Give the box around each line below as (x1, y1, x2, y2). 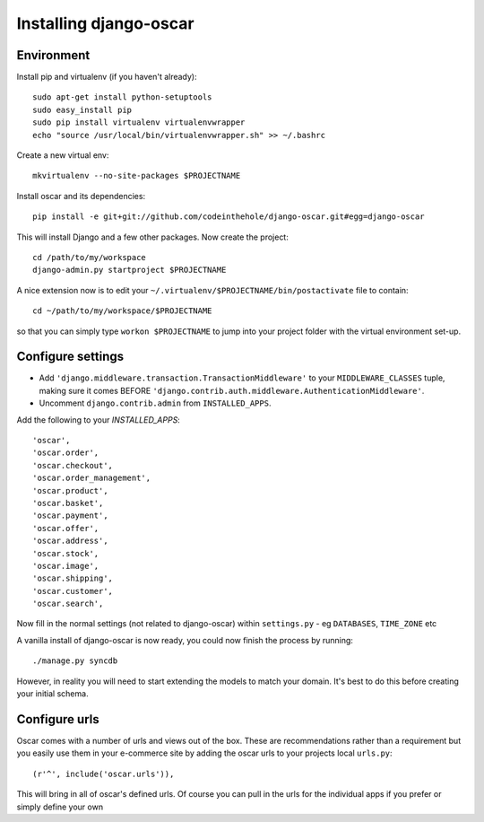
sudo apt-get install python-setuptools (32, 92, 212, 102)
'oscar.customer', (32, 586, 114, 596)
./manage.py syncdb (32, 656, 118, 666)
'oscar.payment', (32, 511, 108, 520)
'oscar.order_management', (32, 473, 151, 484)
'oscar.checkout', (32, 460, 114, 470)
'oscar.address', (32, 536, 108, 547)
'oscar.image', (32, 561, 99, 571)
